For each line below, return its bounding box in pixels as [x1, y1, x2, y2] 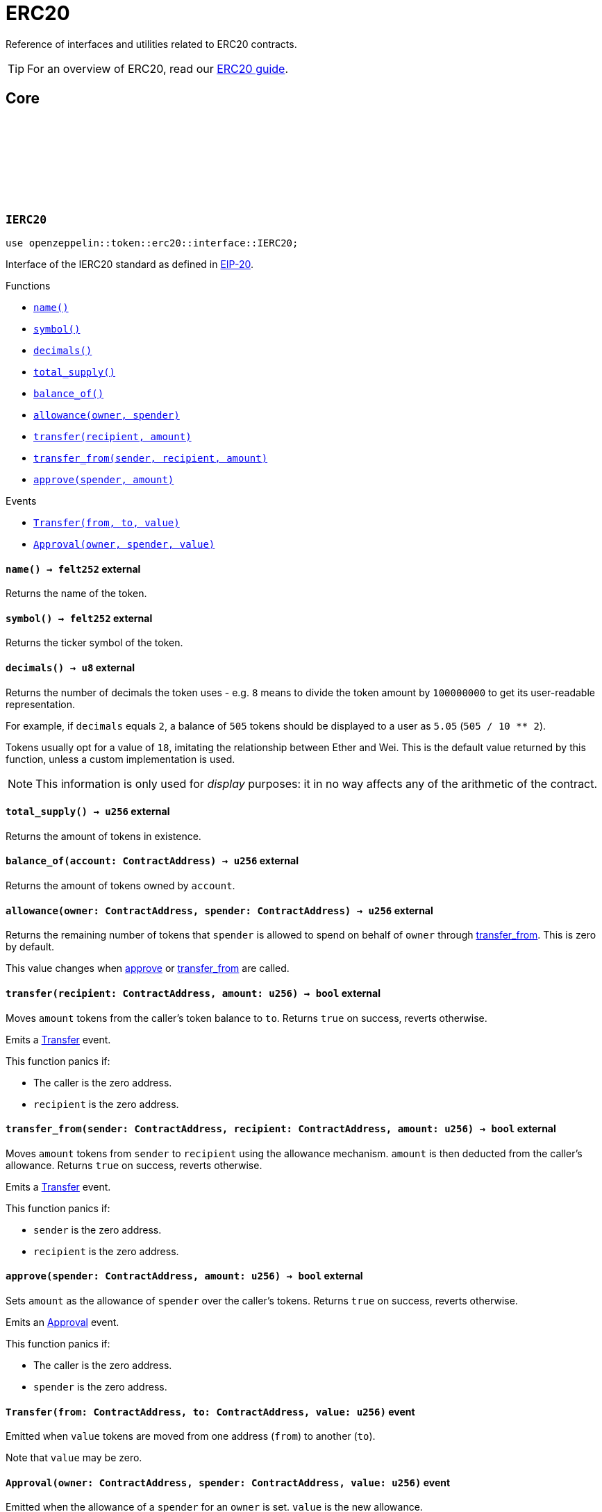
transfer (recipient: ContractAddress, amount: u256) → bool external [6, 986, 381, 999]
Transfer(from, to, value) [33, 516, 180, 528]
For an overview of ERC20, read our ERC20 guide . [27, 61, 289, 76]
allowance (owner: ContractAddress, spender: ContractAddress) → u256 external [6, 904, 433, 916]
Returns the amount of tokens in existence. [6, 830, 201, 842]
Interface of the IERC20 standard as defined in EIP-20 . [6, 258, 253, 270]
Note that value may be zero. [6, 1452, 142, 1464]
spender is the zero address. [33, 1380, 167, 1393]
